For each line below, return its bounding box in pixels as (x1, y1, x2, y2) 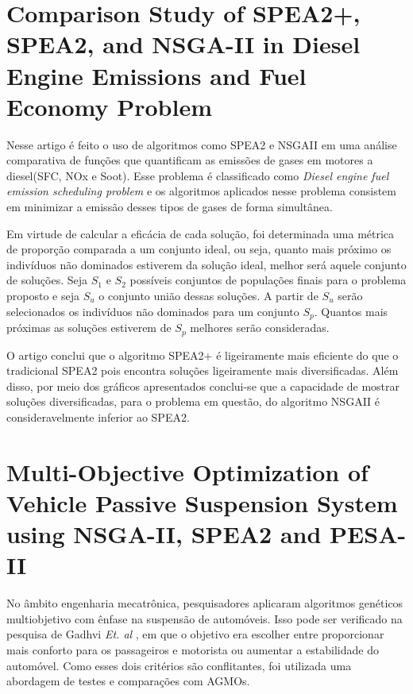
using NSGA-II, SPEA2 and (6, 518, 322, 550)
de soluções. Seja (6, 272, 88, 288)
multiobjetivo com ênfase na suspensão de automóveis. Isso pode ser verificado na (6, 610, 403, 627)
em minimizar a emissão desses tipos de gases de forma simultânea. (6, 199, 333, 215)
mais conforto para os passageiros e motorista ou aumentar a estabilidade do (6, 641, 379, 657)
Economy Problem (6, 90, 213, 122)
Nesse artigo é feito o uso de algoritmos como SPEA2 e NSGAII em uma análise (6, 136, 397, 152)
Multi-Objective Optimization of (6, 455, 369, 488)
